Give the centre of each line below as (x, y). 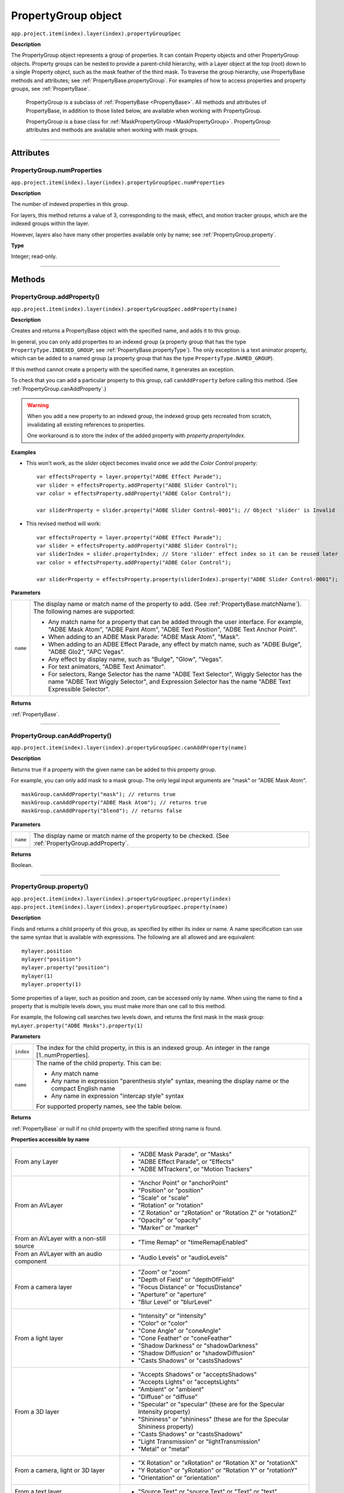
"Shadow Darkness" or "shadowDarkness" (198, 1345)
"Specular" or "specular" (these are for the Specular (211, 1404)
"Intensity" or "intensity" (172, 1316)
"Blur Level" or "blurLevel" (175, 1302)
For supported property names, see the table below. (109, 1107)
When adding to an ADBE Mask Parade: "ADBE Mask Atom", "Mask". (144, 637)
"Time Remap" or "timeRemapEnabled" (193, 1242)
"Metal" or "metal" (164, 1449)
